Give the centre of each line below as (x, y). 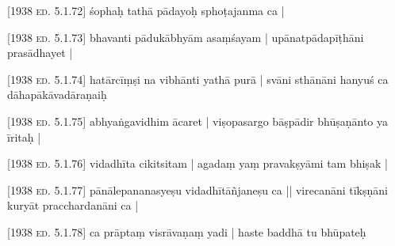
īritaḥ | (24, 136)
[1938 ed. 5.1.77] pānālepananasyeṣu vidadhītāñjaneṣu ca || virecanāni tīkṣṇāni (197, 189)
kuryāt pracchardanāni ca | (73, 205)
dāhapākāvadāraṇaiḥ (57, 95)
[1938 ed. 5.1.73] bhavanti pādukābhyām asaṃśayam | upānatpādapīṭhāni (186, 37)
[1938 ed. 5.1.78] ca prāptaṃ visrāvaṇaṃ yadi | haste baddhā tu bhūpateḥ (187, 231)
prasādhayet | (40, 53)
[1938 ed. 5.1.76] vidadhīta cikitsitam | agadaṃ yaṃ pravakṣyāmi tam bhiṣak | (197, 163)
